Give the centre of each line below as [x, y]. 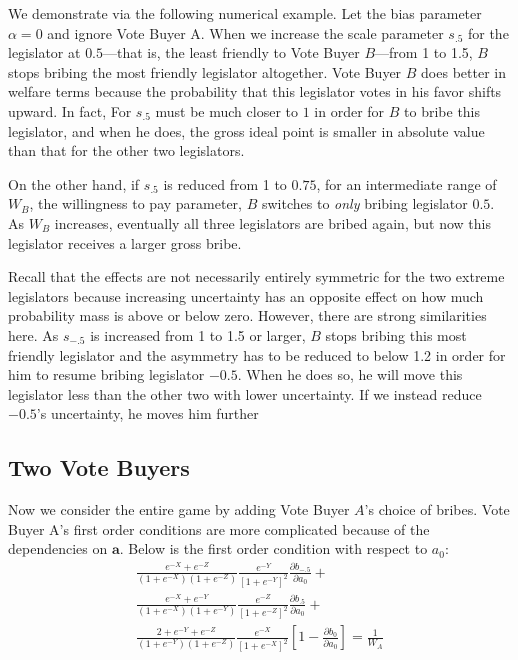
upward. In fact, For [70, 110]
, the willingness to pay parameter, [135, 203]
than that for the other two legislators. [126, 150]
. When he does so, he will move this [350, 374]
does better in [463, 71]
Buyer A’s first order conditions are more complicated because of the [219, 528]
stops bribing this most [396, 334]
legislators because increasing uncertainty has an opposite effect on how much [246, 295]
